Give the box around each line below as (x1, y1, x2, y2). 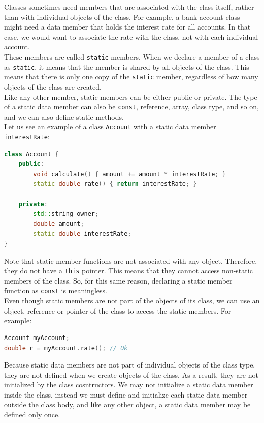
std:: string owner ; (33, 210, 99, 218)
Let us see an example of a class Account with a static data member (4, 121, 216, 132)
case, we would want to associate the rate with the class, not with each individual (4, 31, 258, 42)
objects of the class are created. (4, 81, 102, 92)
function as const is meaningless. (4, 285, 107, 296)
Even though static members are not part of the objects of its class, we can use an (4, 295, 260, 306)
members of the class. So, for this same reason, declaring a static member (4, 275, 233, 286)
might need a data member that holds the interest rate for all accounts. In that (4, 21, 251, 32)
